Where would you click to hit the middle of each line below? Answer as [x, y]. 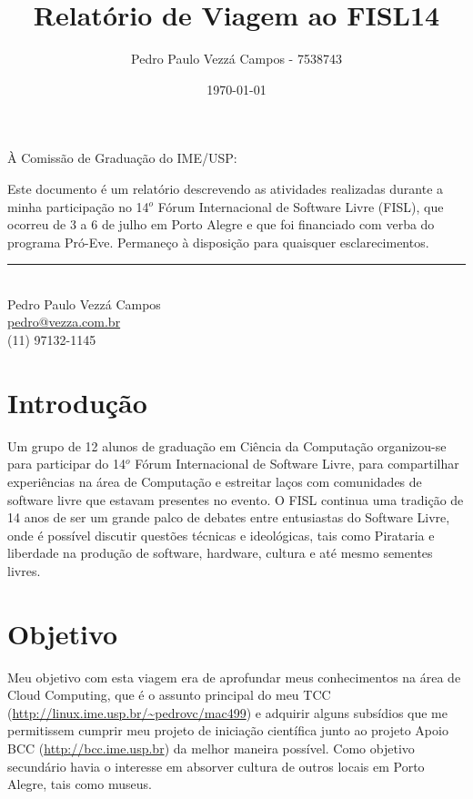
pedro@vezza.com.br [64, 322]
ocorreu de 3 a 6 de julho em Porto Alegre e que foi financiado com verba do [221, 224]
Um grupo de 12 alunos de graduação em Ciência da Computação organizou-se [227, 445]
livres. [24, 570]
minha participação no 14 [78, 206]
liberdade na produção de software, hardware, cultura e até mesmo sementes [220, 553]
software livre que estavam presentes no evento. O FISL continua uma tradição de [236, 499]
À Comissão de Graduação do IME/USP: [122, 158]
